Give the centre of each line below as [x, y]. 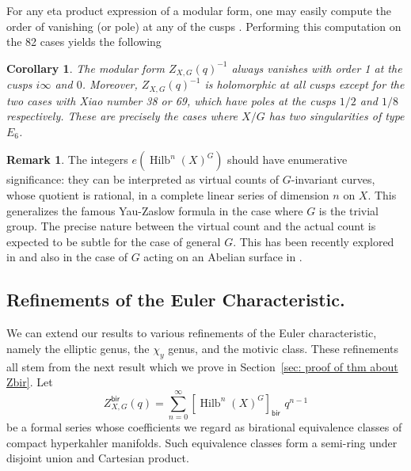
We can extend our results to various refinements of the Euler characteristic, [192, 333]
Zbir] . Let [30, 382]
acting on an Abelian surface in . [223, 257]
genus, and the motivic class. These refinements [284, 348]
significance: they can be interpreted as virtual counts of [143, 179]
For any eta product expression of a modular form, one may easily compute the [199, 10]
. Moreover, [110, 84]
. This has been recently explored [314, 241]
